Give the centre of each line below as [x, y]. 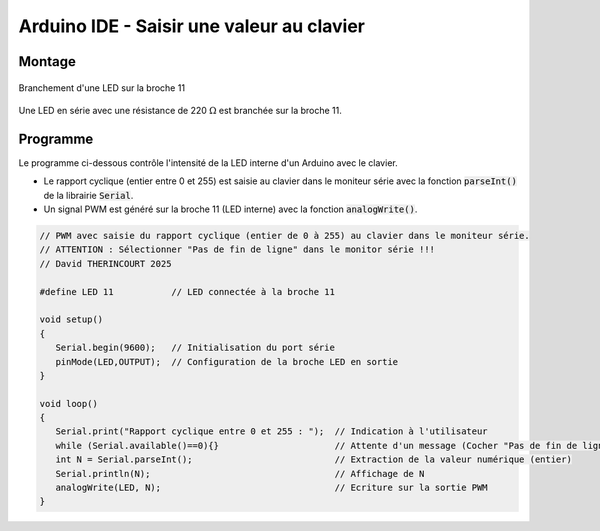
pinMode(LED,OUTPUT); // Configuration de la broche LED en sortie [227, 361]
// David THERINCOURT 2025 [105, 263]
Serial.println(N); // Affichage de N [240, 473]
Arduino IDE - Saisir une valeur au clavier [191, 26]
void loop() [69, 403]
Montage [47, 61]
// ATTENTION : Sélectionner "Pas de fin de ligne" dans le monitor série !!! [237, 249]
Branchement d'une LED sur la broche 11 [101, 87]
